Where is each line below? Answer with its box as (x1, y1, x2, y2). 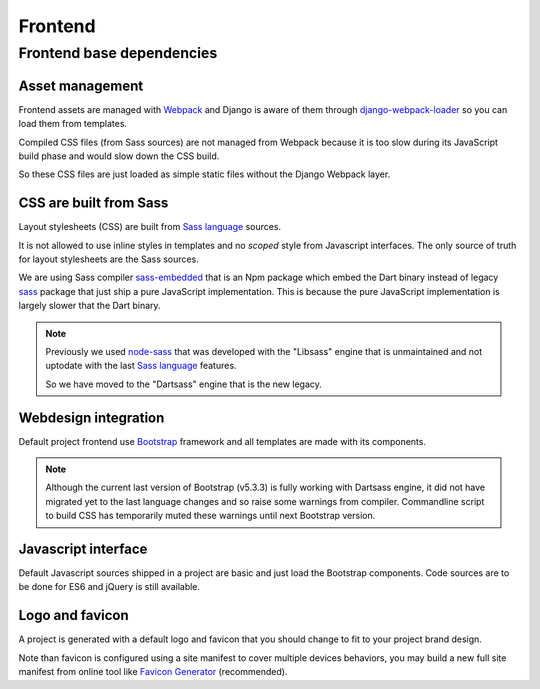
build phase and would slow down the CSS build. (18, 150, 220, 162)
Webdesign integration (18, 409, 165, 426)
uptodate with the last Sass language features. (45, 360, 237, 372)
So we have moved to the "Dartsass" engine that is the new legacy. (45, 378, 322, 390)
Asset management (18, 77, 144, 94)
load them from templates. (18, 118, 128, 130)
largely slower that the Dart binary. (18, 300, 161, 312)
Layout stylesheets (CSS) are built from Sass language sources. (18, 221, 282, 233)
